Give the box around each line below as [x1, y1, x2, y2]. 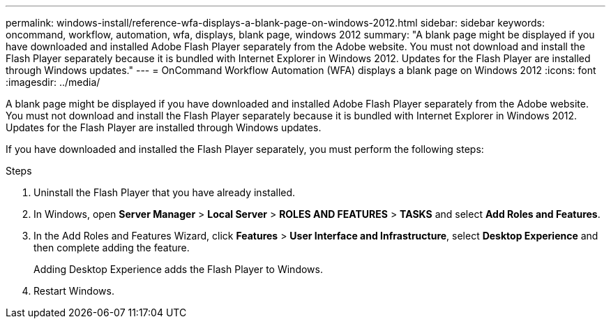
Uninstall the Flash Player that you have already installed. [33, 186, 296, 198]
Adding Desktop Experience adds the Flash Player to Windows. [33, 263, 323, 275]
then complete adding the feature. [33, 242, 190, 253]
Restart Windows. [33, 285, 114, 297]
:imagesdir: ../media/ [6, 76, 100, 88]
